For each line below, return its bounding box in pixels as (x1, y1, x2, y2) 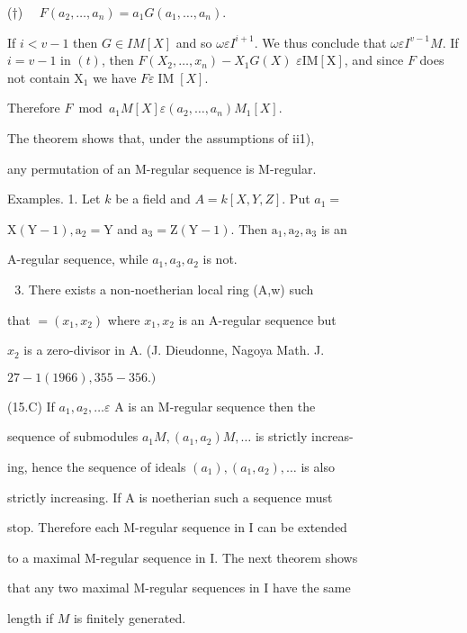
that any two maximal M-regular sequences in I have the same (7, 578, 351, 597)
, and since (344, 50, 404, 69)
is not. (202, 249, 238, 268)
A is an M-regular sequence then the (114, 396, 316, 415)
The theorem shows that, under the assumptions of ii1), (7, 128, 315, 147)
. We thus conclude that (254, 32, 387, 51)
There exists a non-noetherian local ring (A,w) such (28, 279, 314, 298)
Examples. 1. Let (7, 189, 101, 208)
